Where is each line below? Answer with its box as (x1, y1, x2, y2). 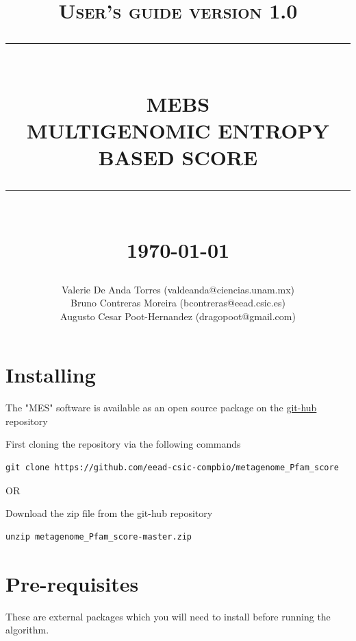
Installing (5, 361, 96, 389)
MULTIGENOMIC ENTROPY (27, 116, 329, 144)
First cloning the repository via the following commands (5, 437, 241, 451)
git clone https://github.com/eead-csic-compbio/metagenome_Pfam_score (5, 463, 339, 472)
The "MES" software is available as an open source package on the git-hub (5, 400, 317, 415)
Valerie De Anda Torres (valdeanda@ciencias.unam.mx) (62, 282, 294, 296)
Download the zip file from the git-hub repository (5, 506, 213, 520)
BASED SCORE (98, 143, 258, 171)
